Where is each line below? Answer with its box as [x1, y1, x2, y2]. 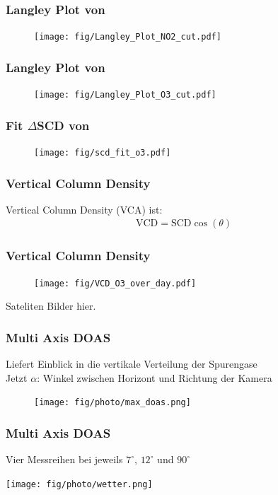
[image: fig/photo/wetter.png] [6, 479, 153, 489]
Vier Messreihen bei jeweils [6, 452, 123, 467]
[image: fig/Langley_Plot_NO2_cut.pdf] [34, 32, 221, 42]
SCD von [37, 116, 90, 134]
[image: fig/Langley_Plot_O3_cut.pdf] [34, 90, 216, 100]
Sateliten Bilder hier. [6, 298, 96, 313]
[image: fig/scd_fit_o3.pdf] [34, 147, 171, 158]
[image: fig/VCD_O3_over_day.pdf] [34, 278, 197, 289]
